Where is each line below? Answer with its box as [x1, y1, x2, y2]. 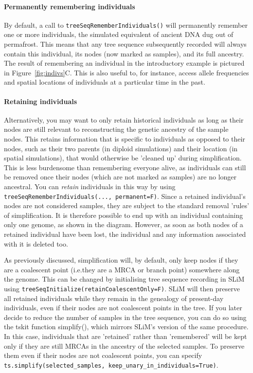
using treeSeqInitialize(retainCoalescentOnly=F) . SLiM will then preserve [4, 283, 240, 293]
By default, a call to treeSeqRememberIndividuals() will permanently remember [4, 19, 248, 30]
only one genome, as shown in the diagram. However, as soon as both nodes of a [4, 219, 243, 230]
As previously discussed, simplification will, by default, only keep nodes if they [4, 255, 238, 265]
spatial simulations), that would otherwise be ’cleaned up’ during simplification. [4, 153, 242, 163]
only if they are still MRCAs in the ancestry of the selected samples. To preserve [4, 340, 245, 351]
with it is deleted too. [4, 238, 68, 249]
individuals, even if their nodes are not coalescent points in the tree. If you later [4, 302, 242, 313]
